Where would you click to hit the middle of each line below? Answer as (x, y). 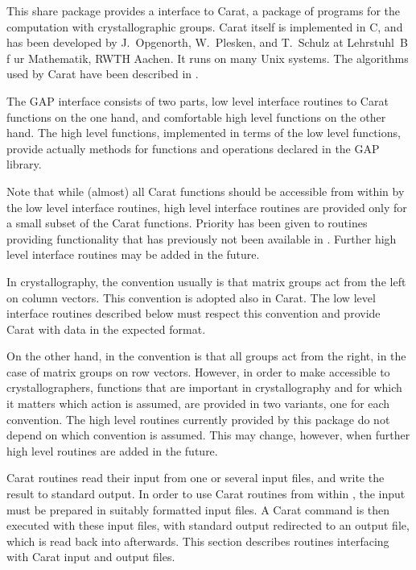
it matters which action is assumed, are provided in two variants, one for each (198, 404)
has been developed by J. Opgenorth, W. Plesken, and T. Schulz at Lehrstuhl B (207, 42)
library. (24, 164)
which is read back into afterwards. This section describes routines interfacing (198, 541)
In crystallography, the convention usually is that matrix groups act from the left (206, 281)
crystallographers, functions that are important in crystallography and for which (204, 387)
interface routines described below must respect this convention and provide (194, 313)
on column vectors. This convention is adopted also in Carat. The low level (191, 297)
